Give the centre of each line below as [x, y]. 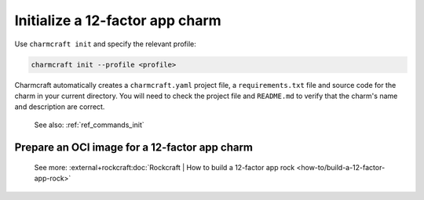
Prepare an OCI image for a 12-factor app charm [134, 147]
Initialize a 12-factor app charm [118, 20]
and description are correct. [60, 107]
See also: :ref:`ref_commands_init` [89, 125]
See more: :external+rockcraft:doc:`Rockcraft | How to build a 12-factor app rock [164, 168]
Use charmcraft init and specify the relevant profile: [105, 44]
